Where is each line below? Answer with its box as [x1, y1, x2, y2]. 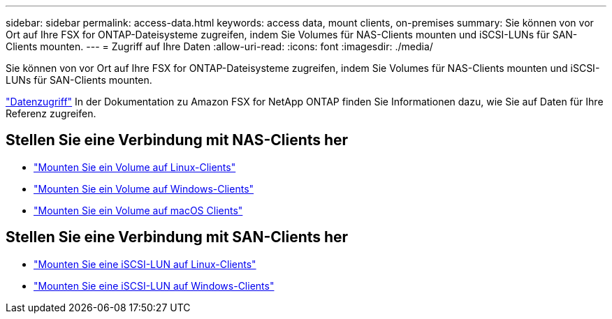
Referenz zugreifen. [6, 107, 96, 119]
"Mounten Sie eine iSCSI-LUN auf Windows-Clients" [34, 279, 275, 292]
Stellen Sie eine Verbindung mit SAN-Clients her [6, 228, 349, 246]
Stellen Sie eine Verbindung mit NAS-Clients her [6, 131, 349, 149]
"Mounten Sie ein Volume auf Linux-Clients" [34, 161, 236, 173]
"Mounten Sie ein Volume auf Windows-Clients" [34, 182, 254, 195]
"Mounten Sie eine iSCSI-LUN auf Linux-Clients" [34, 258, 256, 270]
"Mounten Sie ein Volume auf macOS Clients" [34, 204, 243, 216]
